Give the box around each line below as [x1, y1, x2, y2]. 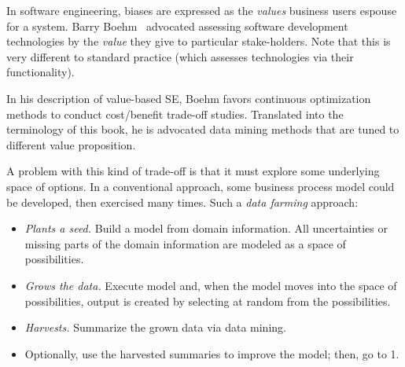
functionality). [6, 64, 75, 80]
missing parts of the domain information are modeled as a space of [24, 235, 346, 251]
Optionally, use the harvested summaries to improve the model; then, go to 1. [24, 345, 399, 361]
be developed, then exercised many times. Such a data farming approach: [6, 193, 359, 210]
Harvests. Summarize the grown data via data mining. [24, 319, 286, 336]
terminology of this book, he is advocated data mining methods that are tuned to [6, 121, 399, 138]
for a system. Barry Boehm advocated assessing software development [6, 17, 348, 34]
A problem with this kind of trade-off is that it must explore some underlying [6, 163, 380, 179]
